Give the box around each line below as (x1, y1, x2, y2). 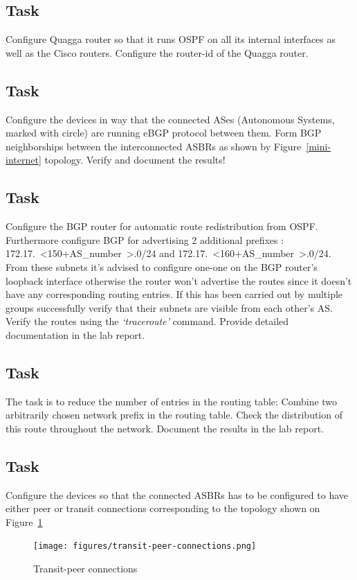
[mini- (306, 139, 331, 153)
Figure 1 (6, 514, 43, 529)
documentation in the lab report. (6, 327, 145, 342)
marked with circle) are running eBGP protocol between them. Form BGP (6, 125, 322, 140)
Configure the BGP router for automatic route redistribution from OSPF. (6, 219, 318, 234)
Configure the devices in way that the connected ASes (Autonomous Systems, (6, 112, 335, 126)
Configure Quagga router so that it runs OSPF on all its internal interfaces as (6, 32, 336, 46)
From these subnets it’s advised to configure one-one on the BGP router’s (6, 259, 318, 274)
